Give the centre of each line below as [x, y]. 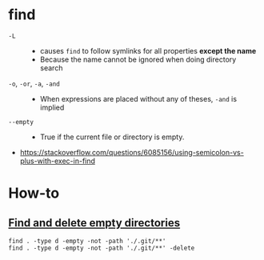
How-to [34, 193]
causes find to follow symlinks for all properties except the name [148, 50]
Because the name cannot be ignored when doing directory [138, 59]
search [51, 68]
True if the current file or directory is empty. [112, 137]
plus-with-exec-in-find [58, 161]
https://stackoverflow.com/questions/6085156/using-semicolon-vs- [132, 152]
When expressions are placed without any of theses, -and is [138, 98]
